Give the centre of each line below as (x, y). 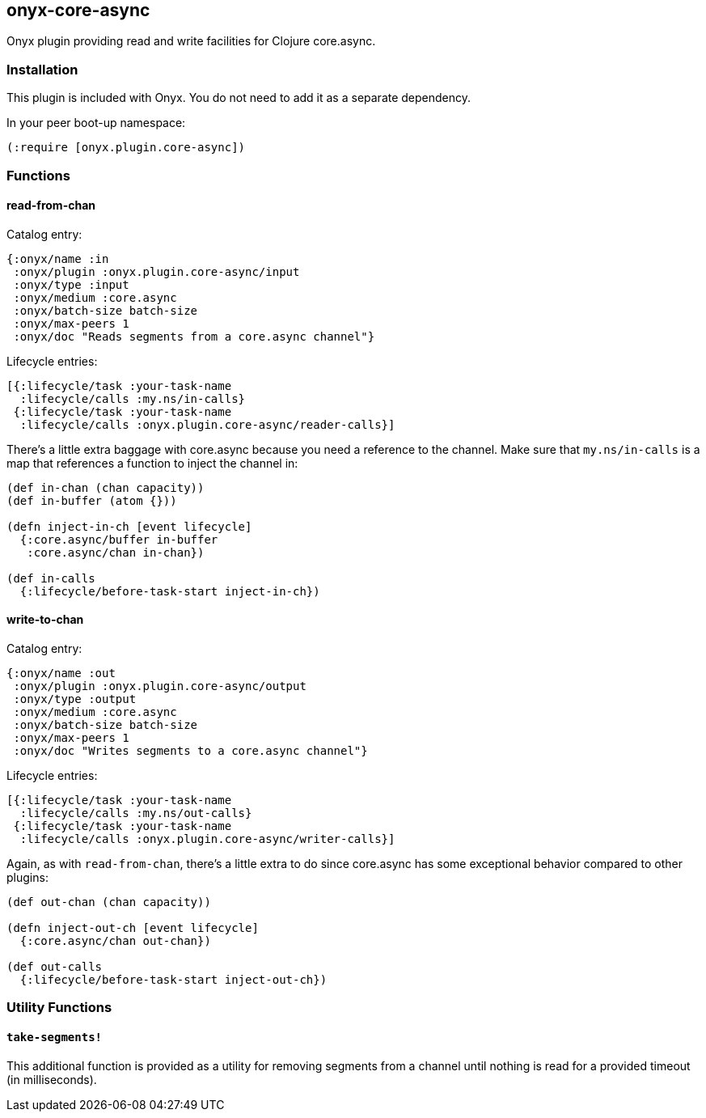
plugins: (27, 877)
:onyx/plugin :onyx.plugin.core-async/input (156, 271)
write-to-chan (45, 620)
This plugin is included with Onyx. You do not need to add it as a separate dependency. (239, 98)
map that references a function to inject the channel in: (152, 463)
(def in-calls (51, 578)
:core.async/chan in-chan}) (116, 552)
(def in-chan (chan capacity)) (106, 487)
